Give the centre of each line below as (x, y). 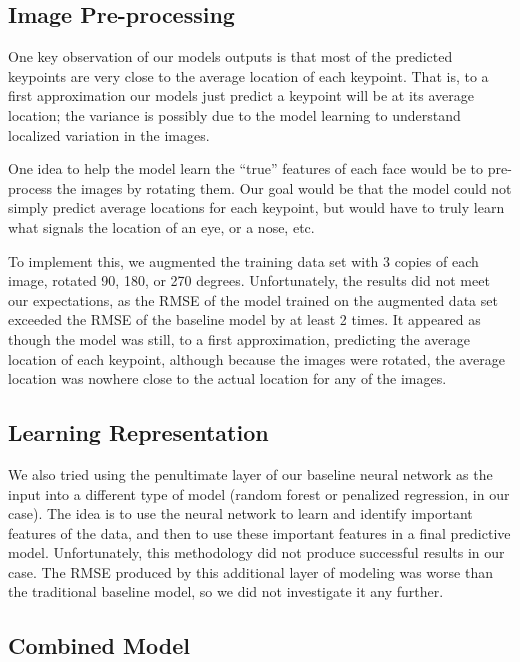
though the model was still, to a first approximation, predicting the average (239, 338)
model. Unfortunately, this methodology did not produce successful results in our (256, 552)
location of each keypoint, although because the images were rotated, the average (256, 358)
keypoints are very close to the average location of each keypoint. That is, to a (248, 75)
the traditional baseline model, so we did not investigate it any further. (226, 591)
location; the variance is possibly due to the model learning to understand (234, 114)
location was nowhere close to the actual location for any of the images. (227, 378)
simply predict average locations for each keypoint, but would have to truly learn (256, 207)
